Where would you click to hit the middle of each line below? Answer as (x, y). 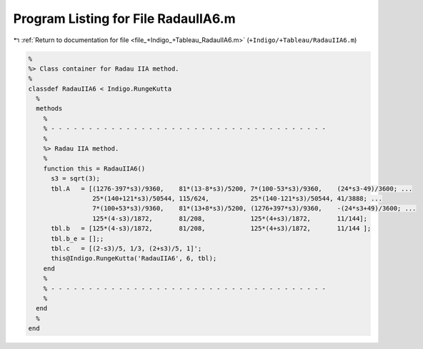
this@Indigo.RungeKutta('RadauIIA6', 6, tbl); (134, 258)
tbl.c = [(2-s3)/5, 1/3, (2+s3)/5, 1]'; (126, 248)
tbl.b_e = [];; (78, 238)
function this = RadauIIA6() (94, 168)
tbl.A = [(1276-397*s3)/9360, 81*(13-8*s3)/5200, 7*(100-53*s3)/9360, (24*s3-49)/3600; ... (232, 188)
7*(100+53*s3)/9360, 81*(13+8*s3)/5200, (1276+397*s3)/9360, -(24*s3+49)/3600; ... (254, 208)
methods (49, 108)
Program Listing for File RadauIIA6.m (124, 19)
